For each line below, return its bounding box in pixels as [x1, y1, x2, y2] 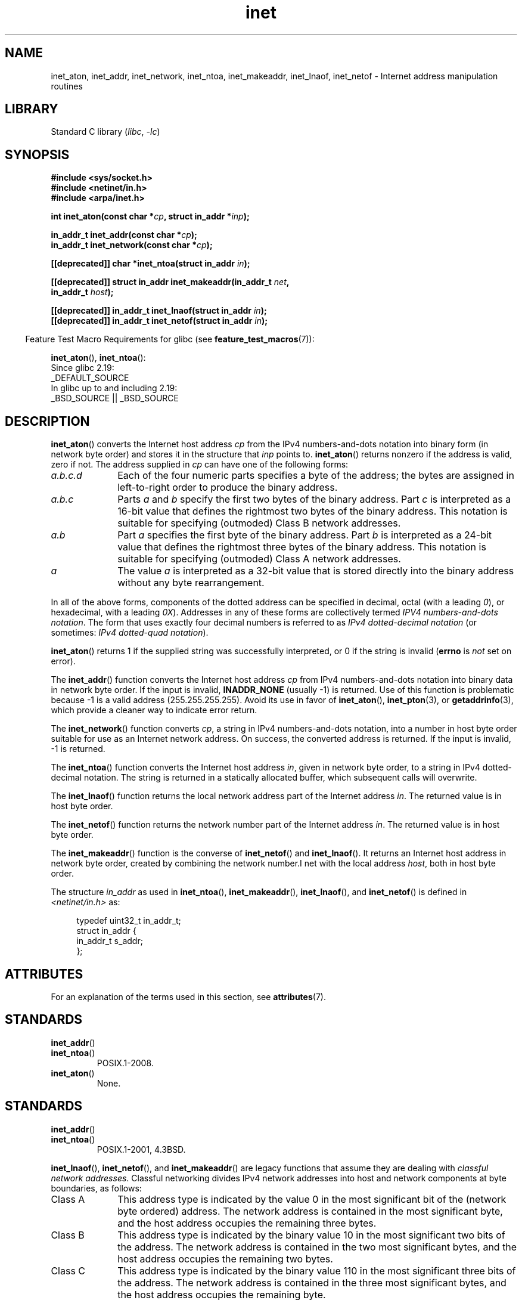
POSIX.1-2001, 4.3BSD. [97, 1144, 186, 1154]
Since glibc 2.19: [51, 363, 114, 373]
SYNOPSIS [5, 147, 70, 162]
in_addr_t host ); [51, 287, 114, 298]
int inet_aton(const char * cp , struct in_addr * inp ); [51, 211, 250, 222]
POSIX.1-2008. [97, 1057, 154, 1068]
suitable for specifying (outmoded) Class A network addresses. [117, 553, 401, 565]
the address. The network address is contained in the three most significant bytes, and [117, 1276, 507, 1289]
